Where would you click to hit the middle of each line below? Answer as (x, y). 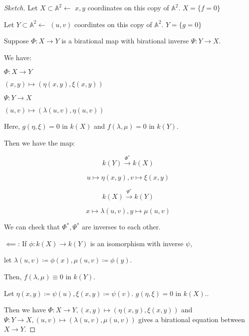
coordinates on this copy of (128, 7)
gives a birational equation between (192, 319)
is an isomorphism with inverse (137, 243)
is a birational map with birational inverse (125, 41)
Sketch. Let (21, 7)
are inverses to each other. (121, 227)
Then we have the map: (39, 142)
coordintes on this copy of (113, 24)
